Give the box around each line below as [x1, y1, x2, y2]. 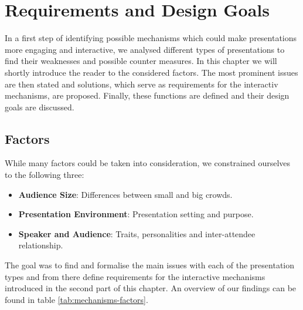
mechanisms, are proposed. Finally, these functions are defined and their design [5, 89, 290, 102]
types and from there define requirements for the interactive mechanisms [5, 270, 265, 282]
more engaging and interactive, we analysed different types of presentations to [5, 43, 285, 55]
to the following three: [5, 169, 84, 181]
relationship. [18, 239, 63, 251]
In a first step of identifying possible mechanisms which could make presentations [5, 32, 297, 44]
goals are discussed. [5, 100, 74, 113]
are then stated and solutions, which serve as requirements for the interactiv [5, 77, 278, 90]
